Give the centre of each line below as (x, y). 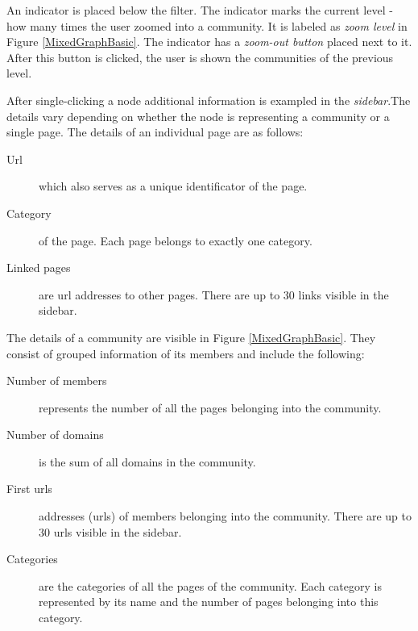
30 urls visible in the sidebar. (110, 531)
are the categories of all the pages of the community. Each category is (210, 585)
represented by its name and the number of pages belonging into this (209, 602)
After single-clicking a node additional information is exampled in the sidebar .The (209, 100)
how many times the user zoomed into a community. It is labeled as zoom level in (207, 25)
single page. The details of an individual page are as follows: (155, 132)
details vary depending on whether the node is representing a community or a (198, 116)
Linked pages (39, 267)
